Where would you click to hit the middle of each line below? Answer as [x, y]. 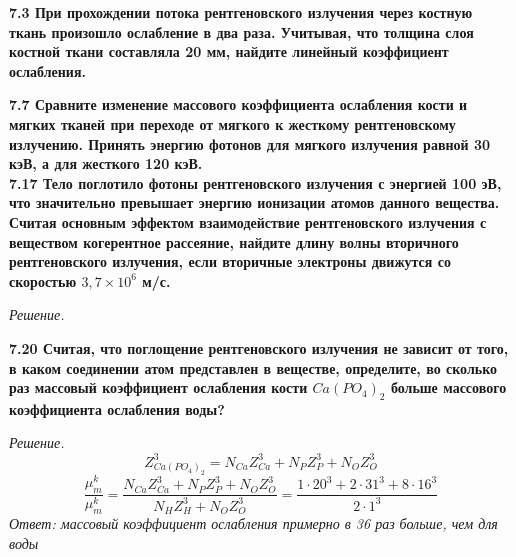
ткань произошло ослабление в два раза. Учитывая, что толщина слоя [241, 31]
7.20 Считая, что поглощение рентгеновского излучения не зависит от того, [259, 347]
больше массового [448, 387]
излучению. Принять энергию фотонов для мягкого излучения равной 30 [250, 143]
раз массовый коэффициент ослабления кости [158, 387]
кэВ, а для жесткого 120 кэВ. [106, 163]
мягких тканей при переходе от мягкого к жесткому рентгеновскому [232, 123]
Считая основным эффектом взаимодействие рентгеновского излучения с [248, 221]
